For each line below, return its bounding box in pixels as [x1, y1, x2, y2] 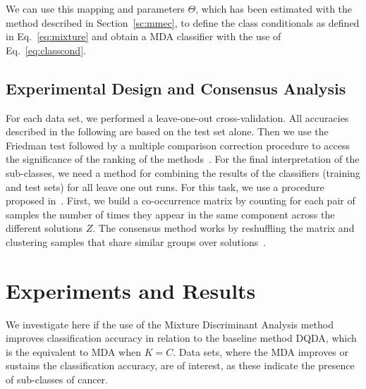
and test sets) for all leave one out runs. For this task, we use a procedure [6, 179, 324, 194]
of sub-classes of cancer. [6, 372, 108, 387]
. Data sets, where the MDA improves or [173, 344, 349, 359]
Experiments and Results [6, 276, 256, 304]
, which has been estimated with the [195, 1, 353, 16]
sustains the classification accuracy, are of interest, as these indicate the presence [6, 358, 355, 373]
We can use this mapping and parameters [6, 1, 185, 16]
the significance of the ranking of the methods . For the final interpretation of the [6, 152, 360, 166]
